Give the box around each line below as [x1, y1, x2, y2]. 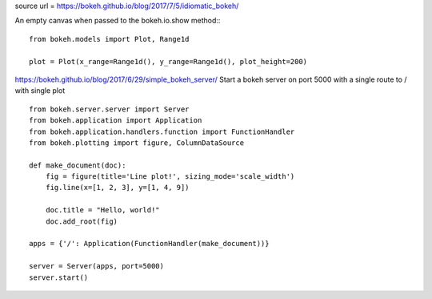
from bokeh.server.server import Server [29, 104, 190, 114]
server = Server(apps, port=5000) [29, 261, 164, 271]
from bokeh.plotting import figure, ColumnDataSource [29, 138, 244, 147]
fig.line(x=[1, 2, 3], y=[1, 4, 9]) [45, 183, 190, 192]
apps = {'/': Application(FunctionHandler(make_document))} [29, 239, 270, 248]
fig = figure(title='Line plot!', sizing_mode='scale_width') [45, 172, 295, 181]
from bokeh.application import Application [29, 116, 202, 125]
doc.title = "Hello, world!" [45, 205, 160, 215]
